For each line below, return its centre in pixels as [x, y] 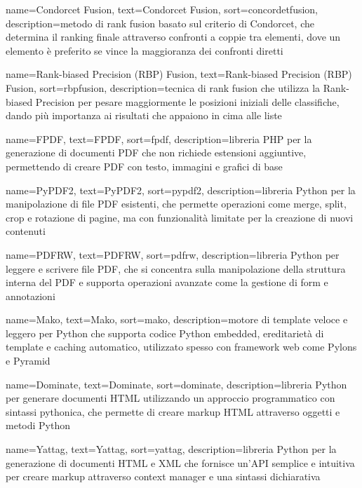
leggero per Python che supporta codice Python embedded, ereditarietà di [165, 333]
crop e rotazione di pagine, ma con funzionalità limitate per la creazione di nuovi [180, 217]
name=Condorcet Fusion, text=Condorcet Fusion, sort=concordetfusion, [162, 9]
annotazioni [31, 296]
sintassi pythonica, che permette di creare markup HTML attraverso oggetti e [173, 411]
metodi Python [38, 425]
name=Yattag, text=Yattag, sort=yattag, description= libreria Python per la [171, 449]
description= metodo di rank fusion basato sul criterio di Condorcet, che [160, 23]
